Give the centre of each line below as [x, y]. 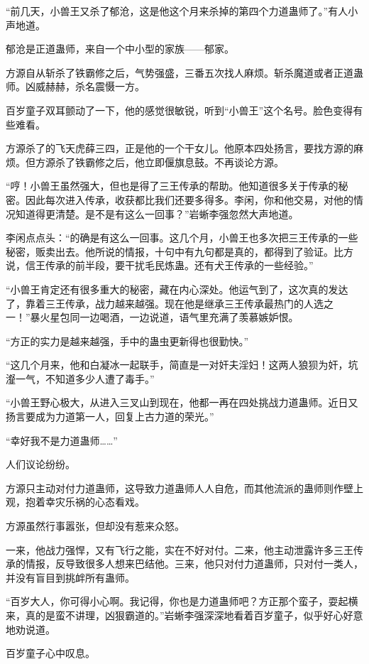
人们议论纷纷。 [40, 464]
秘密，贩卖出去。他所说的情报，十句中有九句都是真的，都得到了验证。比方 [180, 251]
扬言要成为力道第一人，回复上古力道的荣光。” [110, 417]
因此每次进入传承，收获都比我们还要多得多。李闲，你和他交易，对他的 [189, 199]
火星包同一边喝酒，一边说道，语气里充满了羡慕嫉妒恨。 [169, 317]
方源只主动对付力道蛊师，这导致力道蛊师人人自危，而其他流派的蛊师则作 [175, 488]
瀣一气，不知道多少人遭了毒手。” [80, 378]
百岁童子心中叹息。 [50, 653]
